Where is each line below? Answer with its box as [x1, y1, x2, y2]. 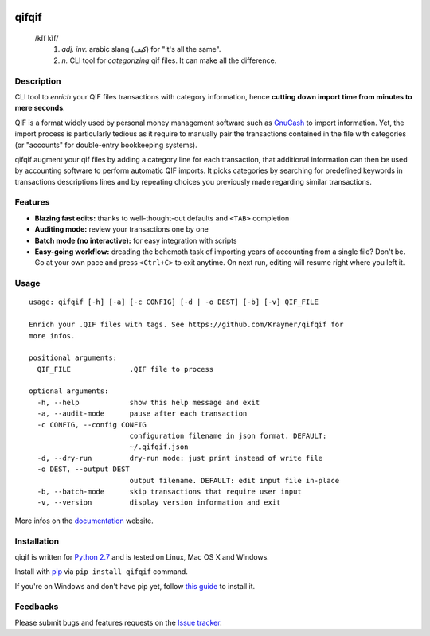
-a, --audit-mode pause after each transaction [37, 409, 248, 418]
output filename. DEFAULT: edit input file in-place [129, 476, 340, 485]
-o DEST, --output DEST [37, 465, 131, 474]
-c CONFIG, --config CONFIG [37, 420, 147, 429]
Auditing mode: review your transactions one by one [34, 224, 209, 234]
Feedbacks [14, 601, 59, 612]
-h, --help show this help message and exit [37, 398, 260, 407]
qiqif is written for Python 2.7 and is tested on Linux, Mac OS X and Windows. [14, 552, 270, 561]
